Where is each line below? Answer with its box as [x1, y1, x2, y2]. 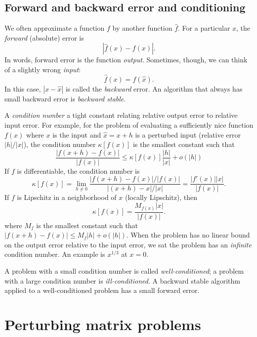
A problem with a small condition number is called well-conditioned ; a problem [4, 266, 244, 276]
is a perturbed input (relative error [135, 129, 241, 140]
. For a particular [178, 23, 230, 33]
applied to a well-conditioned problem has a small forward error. [4, 285, 200, 295]
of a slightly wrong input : [4, 64, 81, 74]
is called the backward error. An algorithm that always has [65, 83, 243, 94]
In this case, [4, 83, 41, 94]
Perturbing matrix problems [4, 314, 201, 334]
